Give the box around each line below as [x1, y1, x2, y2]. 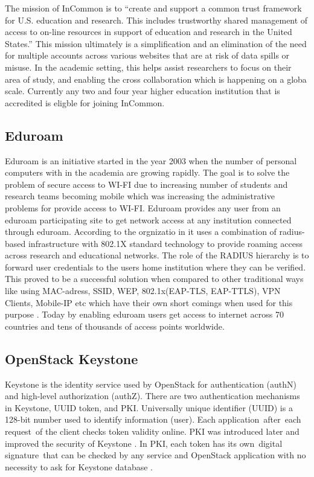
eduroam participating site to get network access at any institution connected [5, 213, 292, 226]
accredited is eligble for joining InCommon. [5, 96, 165, 109]
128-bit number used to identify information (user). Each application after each [5, 413, 301, 426]
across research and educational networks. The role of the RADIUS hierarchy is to [5, 249, 309, 261]
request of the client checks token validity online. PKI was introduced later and [5, 425, 300, 438]
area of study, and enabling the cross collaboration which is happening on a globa [5, 72, 307, 85]
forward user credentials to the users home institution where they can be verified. [5, 260, 306, 273]
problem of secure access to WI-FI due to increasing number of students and [5, 178, 288, 190]
